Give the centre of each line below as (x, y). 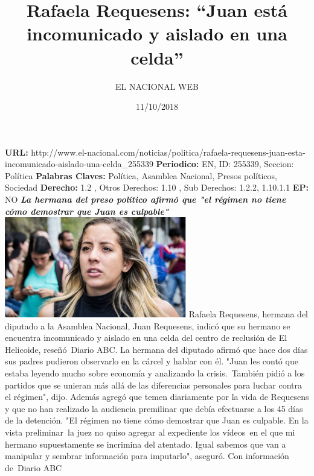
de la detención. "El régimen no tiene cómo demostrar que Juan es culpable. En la (157, 420)
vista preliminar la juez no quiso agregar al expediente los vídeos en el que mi (150, 432)
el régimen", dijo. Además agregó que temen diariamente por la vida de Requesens (157, 397)
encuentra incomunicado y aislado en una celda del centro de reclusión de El (146, 338)
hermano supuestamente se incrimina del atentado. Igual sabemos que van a (146, 444)
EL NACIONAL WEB (157, 86)
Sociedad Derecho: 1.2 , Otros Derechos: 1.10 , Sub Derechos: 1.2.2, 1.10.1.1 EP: (157, 187)
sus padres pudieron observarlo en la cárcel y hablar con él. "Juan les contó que (152, 361)
